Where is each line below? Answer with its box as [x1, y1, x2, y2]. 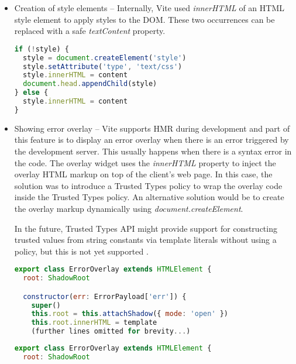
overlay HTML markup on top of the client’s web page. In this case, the [14, 168, 273, 180]
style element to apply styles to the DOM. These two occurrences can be [14, 13, 275, 25]
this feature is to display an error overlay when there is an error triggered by [14, 133, 289, 146]
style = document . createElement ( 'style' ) [23, 53, 187, 62]
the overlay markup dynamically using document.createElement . [14, 202, 243, 214]
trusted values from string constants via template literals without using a [14, 233, 277, 246]
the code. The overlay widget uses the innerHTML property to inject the [14, 156, 276, 169]
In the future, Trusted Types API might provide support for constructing [14, 222, 277, 234]
